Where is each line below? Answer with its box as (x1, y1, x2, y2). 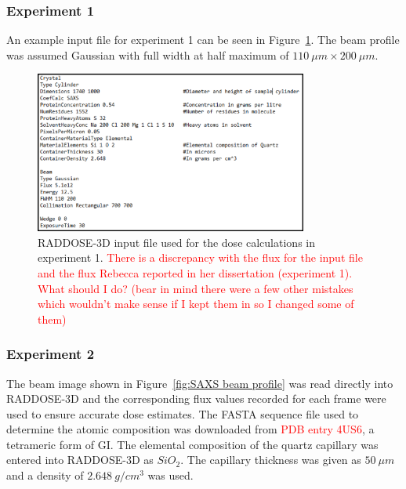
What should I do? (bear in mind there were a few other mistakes (38, 280, 353, 296)
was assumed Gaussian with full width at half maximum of (6, 46, 289, 63)
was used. (147, 467, 194, 484)
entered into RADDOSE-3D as (6, 451, 154, 468)
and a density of (6, 467, 84, 484)
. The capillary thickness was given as (180, 451, 361, 468)
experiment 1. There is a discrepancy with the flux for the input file (38, 249, 363, 266)
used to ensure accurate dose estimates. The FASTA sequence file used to (6, 405, 359, 422)
